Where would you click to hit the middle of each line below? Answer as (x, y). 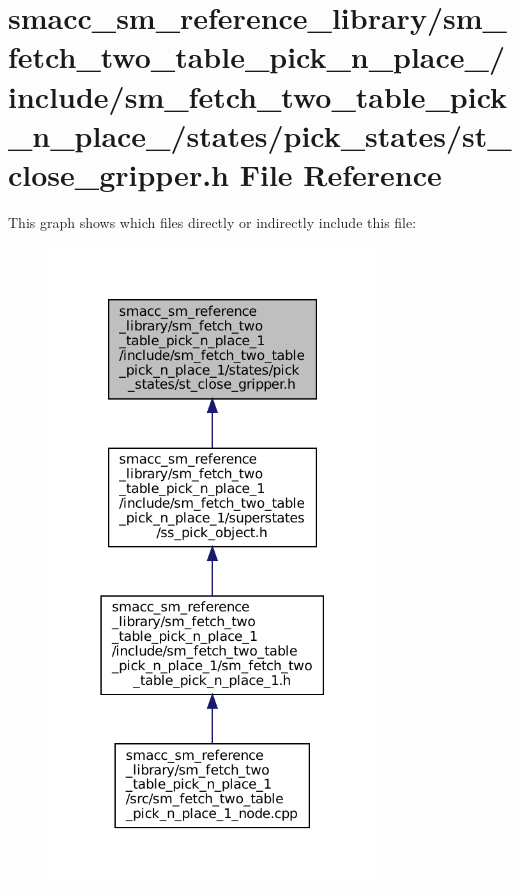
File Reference (340, 173)
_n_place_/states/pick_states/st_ (260, 134)
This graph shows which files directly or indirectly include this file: (212, 221)
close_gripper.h (118, 173)
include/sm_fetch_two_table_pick (258, 95)
